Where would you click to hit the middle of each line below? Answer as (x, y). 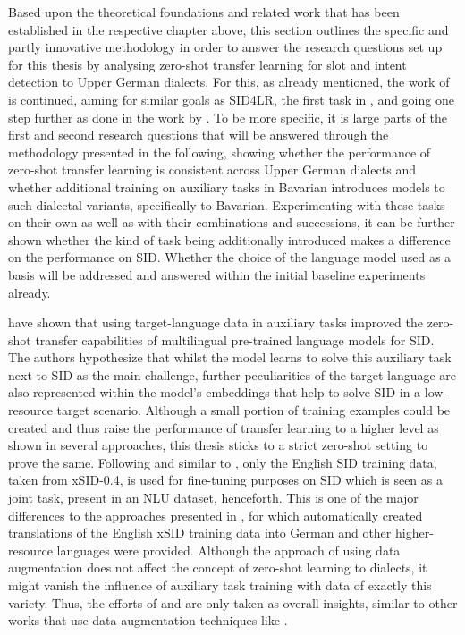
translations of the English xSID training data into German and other (200, 533)
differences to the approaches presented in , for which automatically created (216, 515)
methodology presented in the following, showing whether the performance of (220, 152)
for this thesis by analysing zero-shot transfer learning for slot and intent (207, 64)
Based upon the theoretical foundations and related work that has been (204, 12)
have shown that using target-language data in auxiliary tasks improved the (216, 322)
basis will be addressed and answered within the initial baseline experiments (217, 274)
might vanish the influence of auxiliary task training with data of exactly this (220, 585)
